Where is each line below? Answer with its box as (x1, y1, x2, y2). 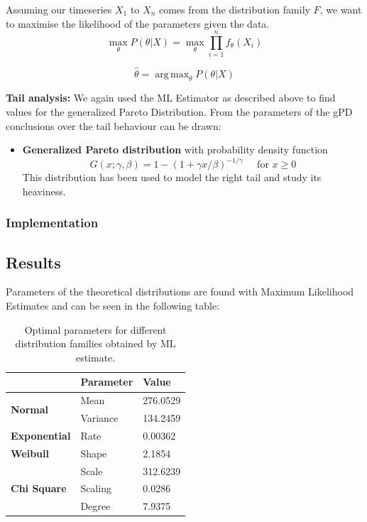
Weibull (11, 445, 49, 460)
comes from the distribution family (158, 2, 310, 16)
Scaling (80, 481, 111, 496)
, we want (319, 2, 362, 16)
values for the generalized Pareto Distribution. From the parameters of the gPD (6, 104, 353, 119)
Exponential (11, 428, 71, 442)
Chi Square (11, 481, 67, 496)
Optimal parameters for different (24, 322, 167, 337)
